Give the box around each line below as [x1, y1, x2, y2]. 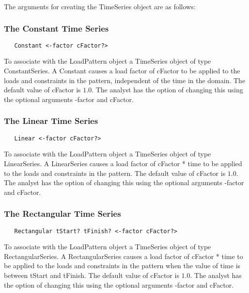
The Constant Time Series [4, 22, 109, 34]
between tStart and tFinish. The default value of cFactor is [4, 270, 179, 280]
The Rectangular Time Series [4, 207, 121, 220]
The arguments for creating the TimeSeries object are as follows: [4, 1, 196, 11]
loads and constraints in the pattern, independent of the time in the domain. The [4, 75, 246, 85]
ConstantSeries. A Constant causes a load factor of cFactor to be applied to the [4, 66, 240, 76]
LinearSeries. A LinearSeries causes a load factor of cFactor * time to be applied [4, 158, 242, 168]
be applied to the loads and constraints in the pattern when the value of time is [4, 260, 241, 271]
